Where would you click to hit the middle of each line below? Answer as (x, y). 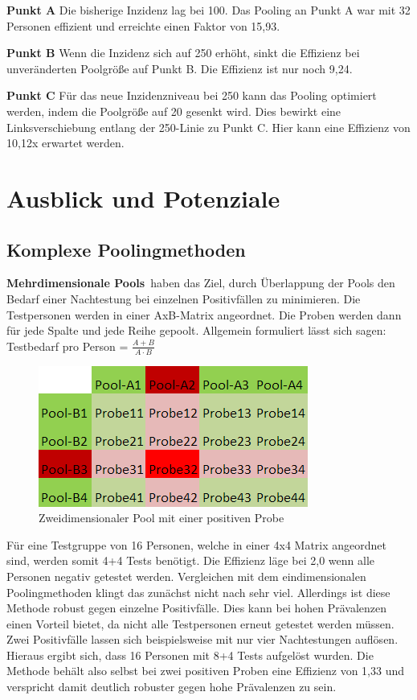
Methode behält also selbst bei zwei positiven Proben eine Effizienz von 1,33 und (206, 671)
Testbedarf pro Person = (67, 346)
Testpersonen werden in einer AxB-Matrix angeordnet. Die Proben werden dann (204, 314)
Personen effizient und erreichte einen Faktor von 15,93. (143, 25)
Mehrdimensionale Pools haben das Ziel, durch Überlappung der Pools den (201, 283)
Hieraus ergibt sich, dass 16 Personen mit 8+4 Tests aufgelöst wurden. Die (190, 655)
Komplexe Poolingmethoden (126, 249)
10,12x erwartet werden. (65, 143)
